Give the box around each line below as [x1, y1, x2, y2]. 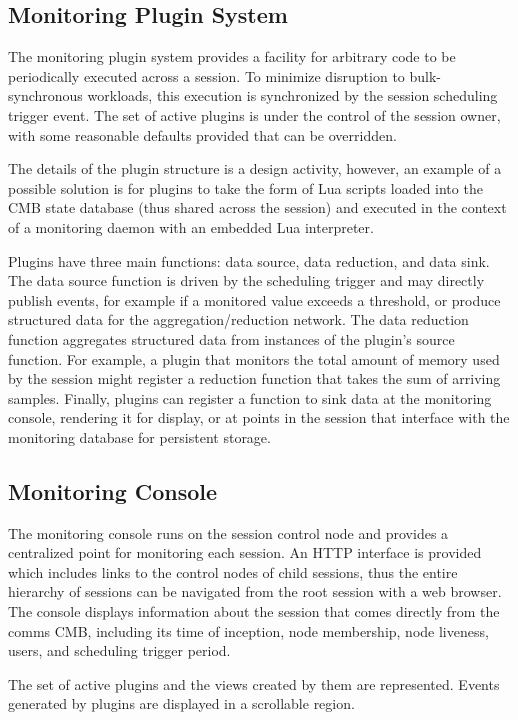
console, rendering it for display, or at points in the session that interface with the [8, 407, 510, 428]
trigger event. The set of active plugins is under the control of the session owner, [8, 104, 501, 125]
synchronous [8, 85, 83, 106]
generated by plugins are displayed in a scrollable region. [8, 693, 355, 714]
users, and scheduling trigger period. [8, 640, 231, 661]
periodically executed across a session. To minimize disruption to [8, 65, 405, 86]
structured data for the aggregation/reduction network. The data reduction [8, 309, 469, 330]
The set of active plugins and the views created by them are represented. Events [8, 673, 500, 694]
